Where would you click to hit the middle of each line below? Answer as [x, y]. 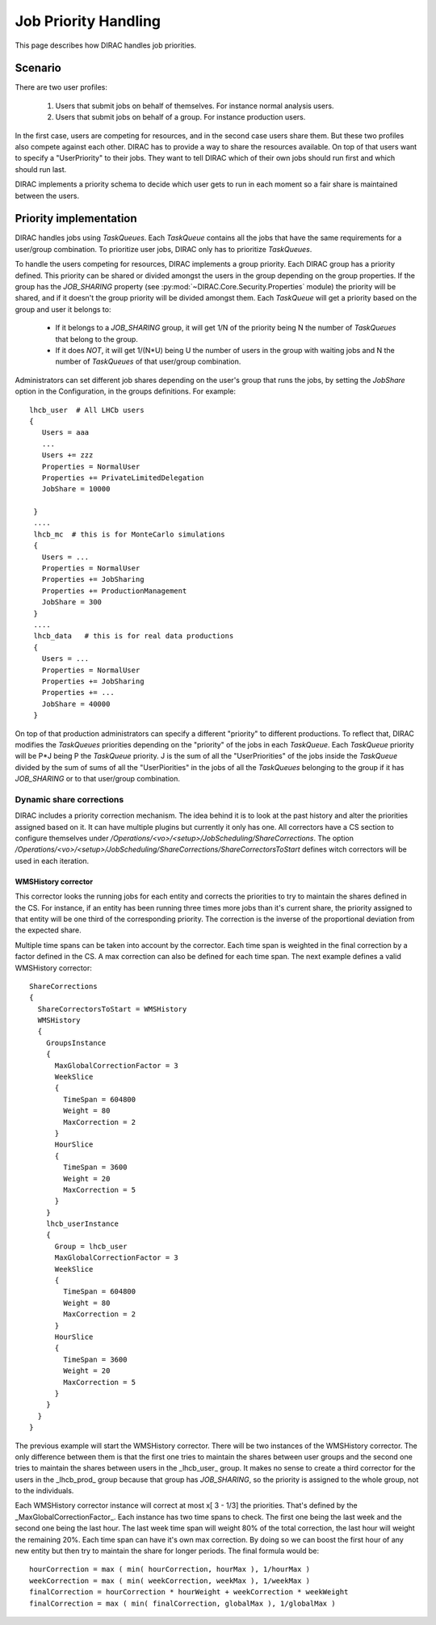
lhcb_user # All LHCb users [87, 410]
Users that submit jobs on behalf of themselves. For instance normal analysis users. [195, 106]
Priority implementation [76, 219]
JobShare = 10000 [76, 489]
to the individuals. [44, 1491]
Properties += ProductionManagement [114, 591]
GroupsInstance [76, 1043]
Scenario [38, 68]
